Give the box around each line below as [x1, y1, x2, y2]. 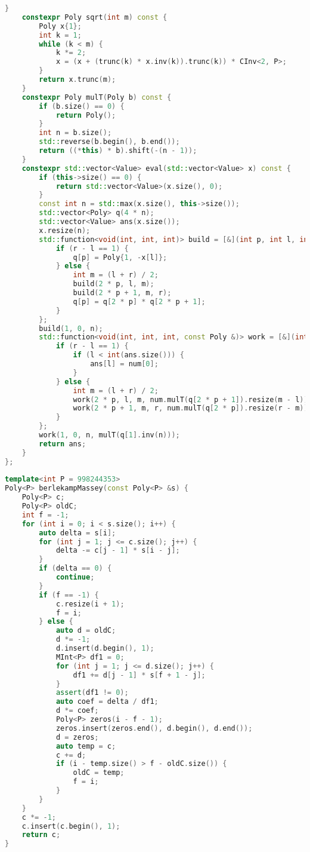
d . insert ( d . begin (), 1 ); [55, 644, 154, 652]
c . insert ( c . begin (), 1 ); [21, 822, 120, 830]
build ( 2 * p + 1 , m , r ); [73, 289, 172, 297]
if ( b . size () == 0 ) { [39, 102, 125, 111]
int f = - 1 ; [21, 510, 69, 519]
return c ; [21, 830, 61, 839]
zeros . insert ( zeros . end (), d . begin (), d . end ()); [55, 724, 253, 733]
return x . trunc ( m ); [39, 75, 116, 84]
